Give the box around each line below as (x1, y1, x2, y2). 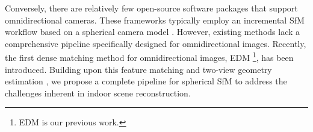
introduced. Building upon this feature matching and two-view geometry (5, 63, 272, 75)
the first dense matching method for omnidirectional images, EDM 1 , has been (5, 49, 294, 64)
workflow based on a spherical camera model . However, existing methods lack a (5, 25, 300, 38)
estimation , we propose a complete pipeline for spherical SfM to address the (5, 75, 287, 87)
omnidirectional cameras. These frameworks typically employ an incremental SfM (5, 13, 305, 26)
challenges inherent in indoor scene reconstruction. (5, 86, 191, 99)
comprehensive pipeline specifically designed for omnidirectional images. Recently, (5, 37, 306, 49)
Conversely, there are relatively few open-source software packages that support (5, 2, 298, 14)
